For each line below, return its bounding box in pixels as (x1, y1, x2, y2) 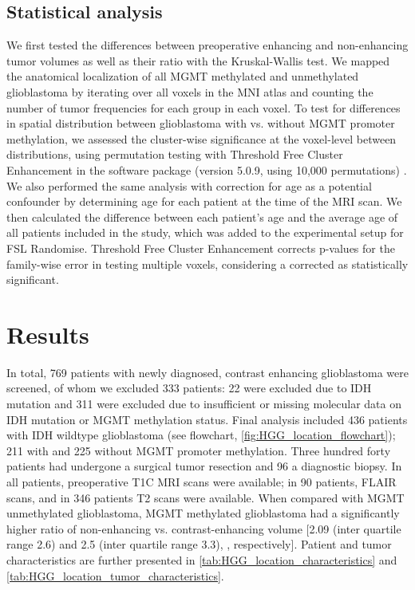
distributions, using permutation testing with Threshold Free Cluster (6, 146, 343, 163)
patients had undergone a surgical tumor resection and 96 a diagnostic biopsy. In (6, 458, 402, 474)
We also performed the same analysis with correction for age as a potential (6, 177, 372, 194)
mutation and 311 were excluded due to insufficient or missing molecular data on (6, 395, 401, 412)
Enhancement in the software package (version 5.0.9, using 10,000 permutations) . (6, 161, 407, 178)
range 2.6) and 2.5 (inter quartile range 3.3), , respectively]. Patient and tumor (6, 536, 392, 553)
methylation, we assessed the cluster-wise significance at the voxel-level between (6, 130, 397, 147)
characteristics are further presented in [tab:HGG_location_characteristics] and (6, 551, 397, 568)
